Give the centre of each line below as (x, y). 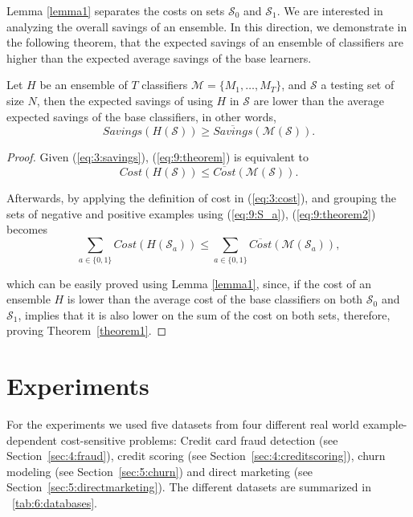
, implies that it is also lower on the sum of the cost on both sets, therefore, (204, 314)
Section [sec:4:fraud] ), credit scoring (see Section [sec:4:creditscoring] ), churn (196, 456)
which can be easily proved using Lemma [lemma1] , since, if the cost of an (189, 283)
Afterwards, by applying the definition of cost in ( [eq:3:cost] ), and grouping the (201, 198)
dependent (32, 440)
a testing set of (358, 85)
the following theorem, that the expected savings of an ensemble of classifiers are (205, 42)
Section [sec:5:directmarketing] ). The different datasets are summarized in (189, 487)
